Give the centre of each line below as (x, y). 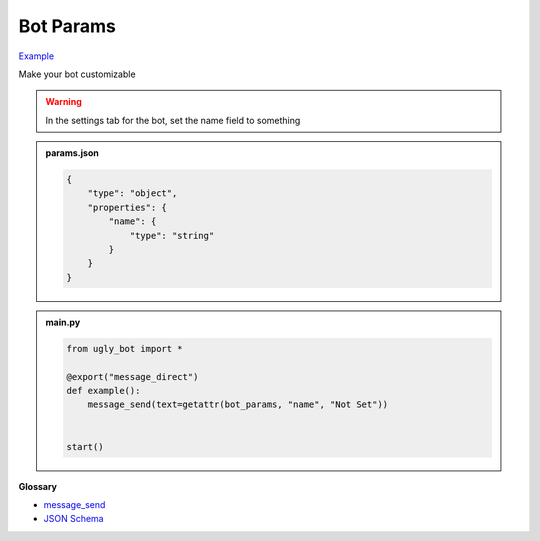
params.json (72, 153)
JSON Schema (73, 519)
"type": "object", (132, 193)
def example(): (103, 390)
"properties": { (127, 207)
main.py (63, 322)
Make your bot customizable (77, 74)
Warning (63, 102)
